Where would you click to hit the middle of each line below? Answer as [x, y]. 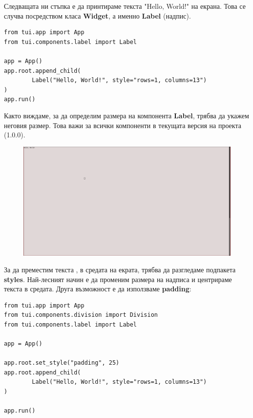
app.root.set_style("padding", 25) [62, 363]
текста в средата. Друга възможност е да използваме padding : [98, 289]
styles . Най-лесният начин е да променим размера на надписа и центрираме [118, 279]
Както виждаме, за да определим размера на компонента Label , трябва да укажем [126, 115]
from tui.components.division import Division [81, 315]
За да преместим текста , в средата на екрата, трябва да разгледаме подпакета [120, 269]
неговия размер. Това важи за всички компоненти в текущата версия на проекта [123, 125]
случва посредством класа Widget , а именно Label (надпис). [97, 15]
